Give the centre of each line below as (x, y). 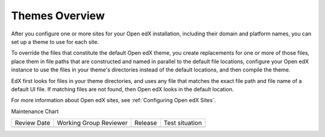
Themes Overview (58, 16)
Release (146, 123)
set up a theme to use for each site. (55, 41)
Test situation (183, 123)
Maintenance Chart (35, 111)
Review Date (32, 123)
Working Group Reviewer (92, 123)
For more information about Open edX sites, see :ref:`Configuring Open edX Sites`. (113, 100)
